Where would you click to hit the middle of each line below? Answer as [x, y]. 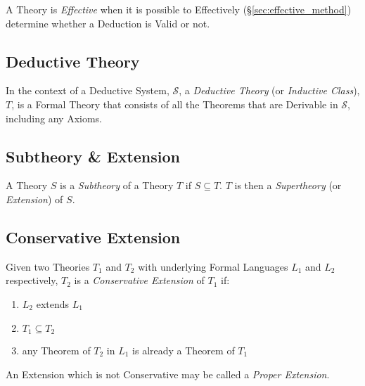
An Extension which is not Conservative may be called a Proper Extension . [168, 374]
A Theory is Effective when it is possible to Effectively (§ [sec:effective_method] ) [179, 9]
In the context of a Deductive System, [88, 90]
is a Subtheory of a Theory [117, 185]
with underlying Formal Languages [213, 266]
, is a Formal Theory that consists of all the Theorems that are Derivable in [175, 104]
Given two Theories [48, 266]
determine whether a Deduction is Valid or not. [108, 23]
